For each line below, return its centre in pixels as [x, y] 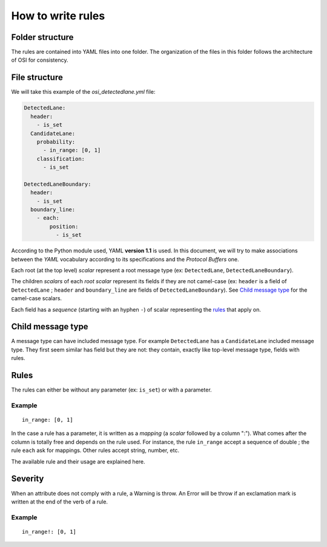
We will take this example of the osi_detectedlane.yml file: [83, 92]
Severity [28, 479]
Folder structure [42, 37]
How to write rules [58, 16]
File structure [37, 78]
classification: [61, 159]
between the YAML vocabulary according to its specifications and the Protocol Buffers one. [125, 259]
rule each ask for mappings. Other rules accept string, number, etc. [95, 450]
